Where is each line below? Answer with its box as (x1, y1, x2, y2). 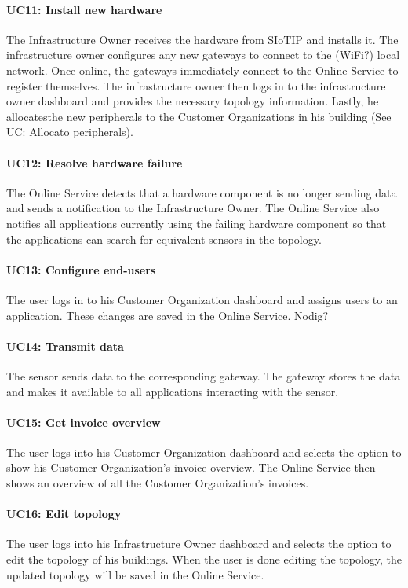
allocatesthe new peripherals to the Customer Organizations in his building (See (6, 108, 392, 124)
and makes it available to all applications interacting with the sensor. (6, 383, 339, 399)
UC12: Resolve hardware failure (6, 154, 183, 171)
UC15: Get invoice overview (6, 413, 161, 430)
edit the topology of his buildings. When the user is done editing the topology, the (6, 551, 403, 568)
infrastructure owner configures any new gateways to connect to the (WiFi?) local (6, 46, 400, 63)
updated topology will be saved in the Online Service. (6, 566, 264, 582)
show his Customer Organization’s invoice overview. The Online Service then (6, 459, 376, 476)
